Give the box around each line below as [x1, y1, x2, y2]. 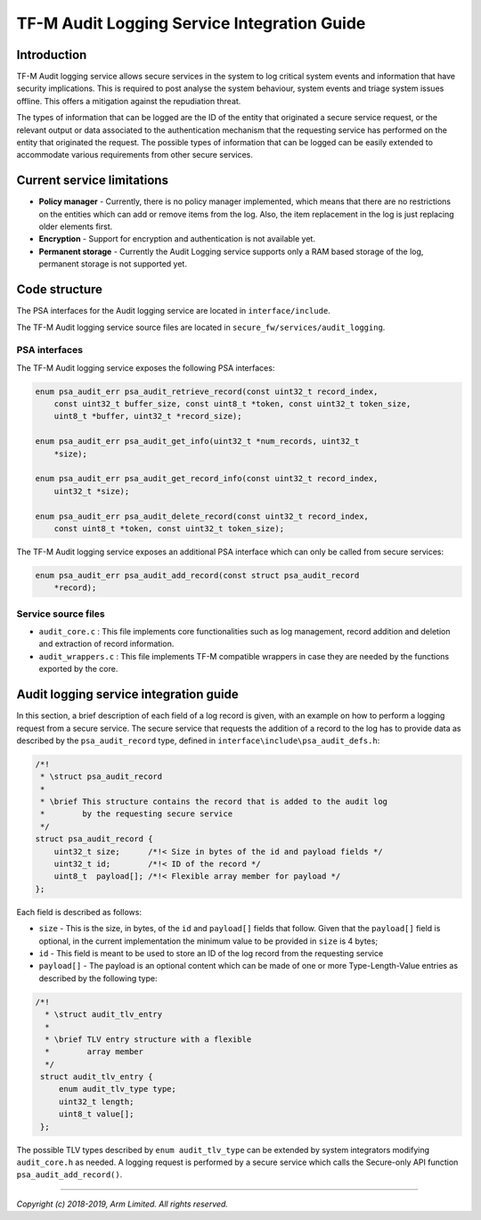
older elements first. [38, 221, 113, 232]
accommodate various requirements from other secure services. [16, 150, 254, 160]
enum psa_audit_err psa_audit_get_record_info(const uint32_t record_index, [35, 473, 379, 484]
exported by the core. [38, 664, 118, 675]
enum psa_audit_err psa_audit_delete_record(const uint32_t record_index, [35, 511, 370, 521]
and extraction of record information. [38, 638, 175, 650]
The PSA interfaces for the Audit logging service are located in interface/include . [16, 306, 331, 316]
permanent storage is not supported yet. [38, 258, 187, 269]
